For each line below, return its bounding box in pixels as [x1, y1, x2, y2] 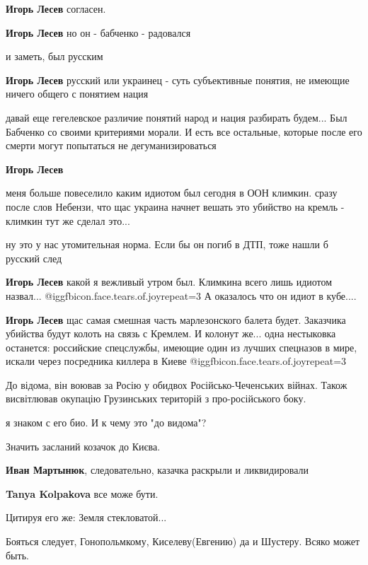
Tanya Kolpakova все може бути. [6, 486, 159, 501]
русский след [6, 250, 62, 265]
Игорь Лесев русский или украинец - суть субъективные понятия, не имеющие [6, 72, 350, 87]
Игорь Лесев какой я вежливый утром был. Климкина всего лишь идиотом [6, 274, 333, 289]
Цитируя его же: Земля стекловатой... [6, 510, 167, 525]
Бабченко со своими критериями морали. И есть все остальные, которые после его [6, 124, 362, 139]
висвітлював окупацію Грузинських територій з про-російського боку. [6, 391, 306, 406]
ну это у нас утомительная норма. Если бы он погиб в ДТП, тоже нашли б [6, 237, 328, 252]
